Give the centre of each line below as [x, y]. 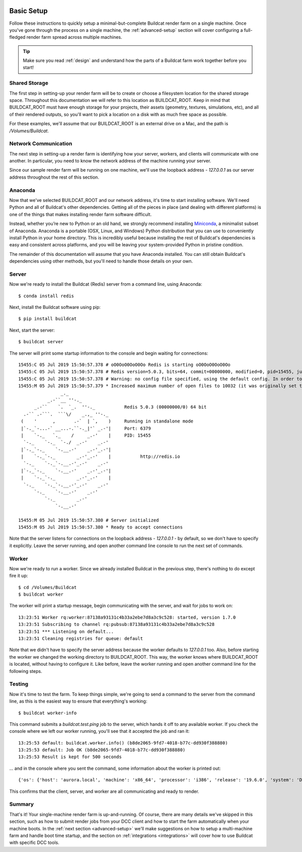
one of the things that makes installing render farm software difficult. [81, 214]
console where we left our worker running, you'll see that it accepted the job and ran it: [99, 731]
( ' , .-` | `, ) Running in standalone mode [107, 421]
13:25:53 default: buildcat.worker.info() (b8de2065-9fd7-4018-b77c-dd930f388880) [123, 743]
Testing [19, 684]
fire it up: [19, 576]
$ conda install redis [46, 296]
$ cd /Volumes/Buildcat [48, 587]
